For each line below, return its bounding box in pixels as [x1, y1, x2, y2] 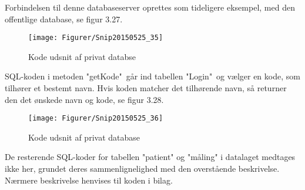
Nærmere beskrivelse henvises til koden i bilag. [5, 174, 173, 186]
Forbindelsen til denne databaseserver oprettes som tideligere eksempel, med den [5, 1, 295, 13]
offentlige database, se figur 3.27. [5, 12, 123, 25]
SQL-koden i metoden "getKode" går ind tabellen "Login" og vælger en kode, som [5, 70, 300, 82]
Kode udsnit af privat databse [28, 50, 136, 62]
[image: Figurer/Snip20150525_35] [28, 34, 163, 42]
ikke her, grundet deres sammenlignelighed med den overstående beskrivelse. [5, 162, 280, 175]
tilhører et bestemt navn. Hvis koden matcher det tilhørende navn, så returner [5, 82, 287, 94]
